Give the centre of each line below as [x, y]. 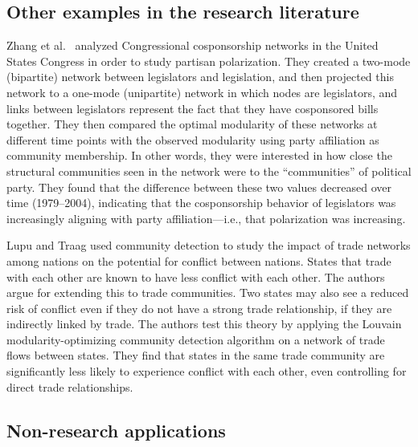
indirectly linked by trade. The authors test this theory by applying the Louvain [204, 324]
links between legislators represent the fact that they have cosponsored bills [193, 108]
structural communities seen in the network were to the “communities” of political [209, 171]
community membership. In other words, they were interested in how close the [199, 155]
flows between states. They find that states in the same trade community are [196, 355]
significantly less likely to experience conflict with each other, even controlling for [207, 371]
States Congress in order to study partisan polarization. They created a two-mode [209, 61]
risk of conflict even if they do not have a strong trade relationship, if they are [199, 308]
